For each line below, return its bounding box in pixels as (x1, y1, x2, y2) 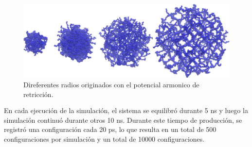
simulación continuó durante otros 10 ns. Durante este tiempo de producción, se (4, 114, 242, 125)
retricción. (23, 89, 54, 99)
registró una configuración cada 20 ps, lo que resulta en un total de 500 (4, 124, 216, 134)
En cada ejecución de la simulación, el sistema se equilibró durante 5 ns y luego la (4, 105, 248, 115)
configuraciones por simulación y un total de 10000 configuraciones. (4, 133, 205, 144)
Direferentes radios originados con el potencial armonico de (23, 79, 199, 89)
